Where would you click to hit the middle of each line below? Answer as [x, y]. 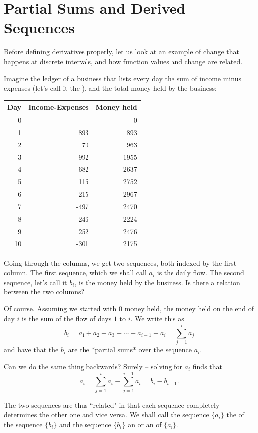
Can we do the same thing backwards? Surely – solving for [93, 366]
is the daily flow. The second [200, 272]
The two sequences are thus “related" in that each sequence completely [112, 404]
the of [235, 414]
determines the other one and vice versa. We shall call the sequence [107, 414]
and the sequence [85, 424]
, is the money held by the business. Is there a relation [157, 282]
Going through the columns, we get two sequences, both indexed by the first [120, 262]
